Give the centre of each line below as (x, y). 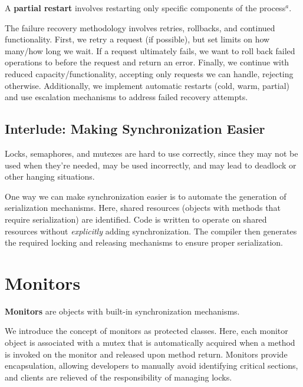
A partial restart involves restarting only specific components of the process (145, 8)
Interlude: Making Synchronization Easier (135, 129)
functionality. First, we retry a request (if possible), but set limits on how (137, 39)
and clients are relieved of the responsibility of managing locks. (118, 377)
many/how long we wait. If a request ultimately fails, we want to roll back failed (150, 50)
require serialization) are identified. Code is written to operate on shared (136, 219)
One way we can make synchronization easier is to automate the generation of (146, 196)
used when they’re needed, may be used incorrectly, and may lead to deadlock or (151, 165)
